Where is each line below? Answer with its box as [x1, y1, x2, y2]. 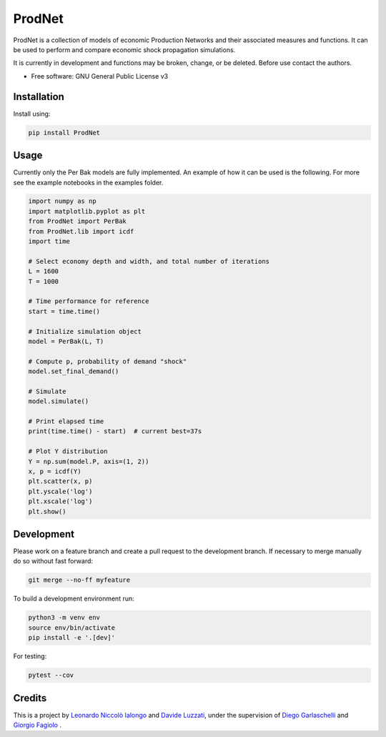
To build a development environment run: [13, 594, 135, 603]
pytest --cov [28, 671, 74, 679]
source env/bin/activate [28, 623, 116, 632]
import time [28, 237, 71, 246]
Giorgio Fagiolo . [13, 721, 62, 729]
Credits [13, 692, 47, 704]
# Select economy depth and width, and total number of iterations [28, 257, 270, 265]
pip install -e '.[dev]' [28, 633, 116, 642]
